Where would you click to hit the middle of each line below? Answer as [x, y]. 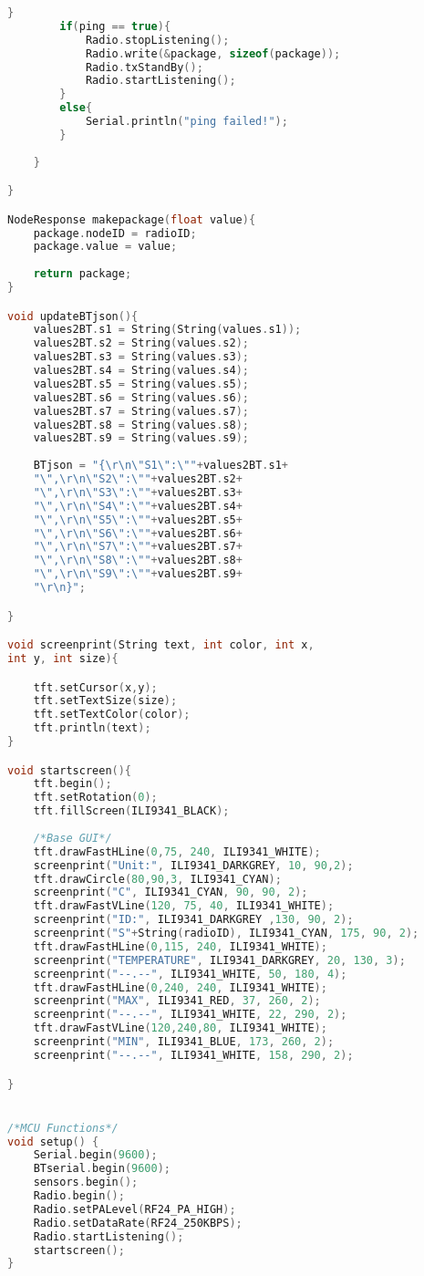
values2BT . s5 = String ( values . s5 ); [141, 384]
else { [76, 108]
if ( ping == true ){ [115, 26]
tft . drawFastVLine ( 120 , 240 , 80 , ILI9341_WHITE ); [180, 1028]
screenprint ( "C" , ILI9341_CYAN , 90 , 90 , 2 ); [171, 892]
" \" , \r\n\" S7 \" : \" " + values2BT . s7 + [138, 547]
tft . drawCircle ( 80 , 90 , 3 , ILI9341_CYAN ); [157, 879]
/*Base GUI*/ [72, 838]
